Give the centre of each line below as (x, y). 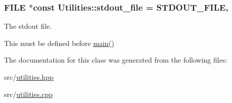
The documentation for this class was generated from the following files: (116, 60)
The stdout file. (28, 26)
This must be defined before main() (59, 43)
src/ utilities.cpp (28, 94)
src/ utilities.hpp (29, 77)
